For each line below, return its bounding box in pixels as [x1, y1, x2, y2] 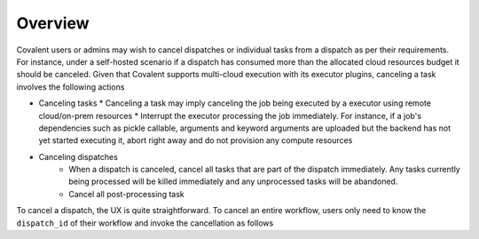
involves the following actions [16, 81, 125, 92]
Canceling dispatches [38, 151, 119, 162]
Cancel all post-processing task [68, 188, 185, 199]
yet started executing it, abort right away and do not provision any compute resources [38, 135, 353, 146]
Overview [16, 13, 90, 33]
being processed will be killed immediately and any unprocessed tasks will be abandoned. [68, 176, 398, 187]
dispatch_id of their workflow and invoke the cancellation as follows [16, 218, 274, 228]
